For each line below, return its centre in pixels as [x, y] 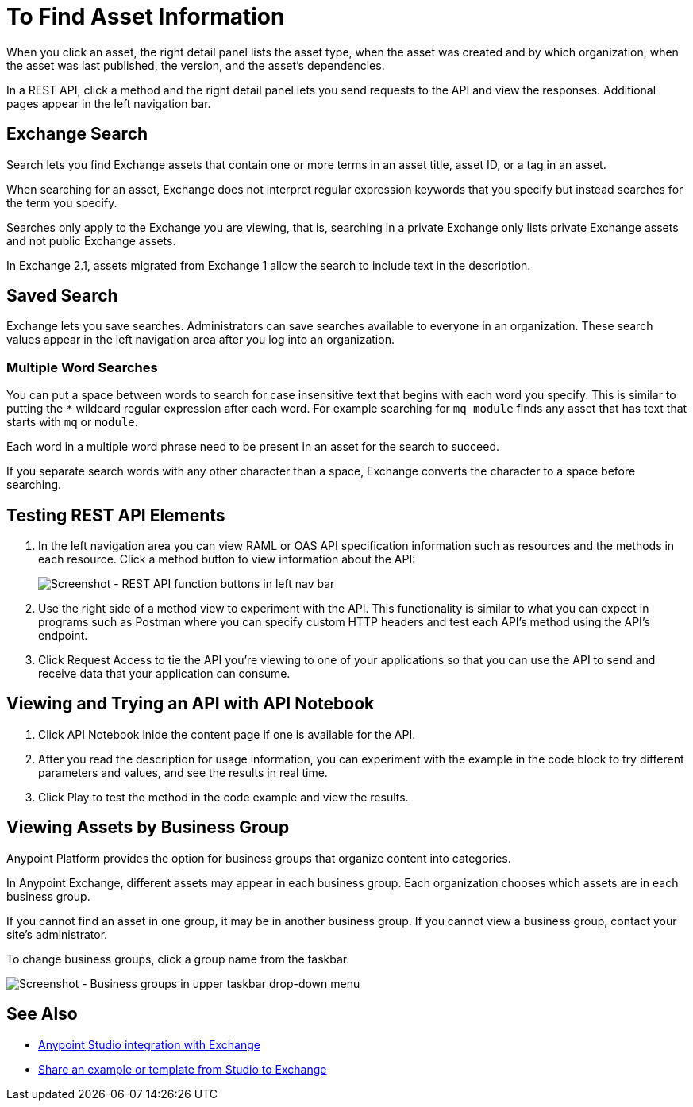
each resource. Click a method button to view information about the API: [227, 559]
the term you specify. [62, 202]
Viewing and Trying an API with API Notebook [191, 704]
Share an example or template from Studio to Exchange [183, 1069]
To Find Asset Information [146, 17]
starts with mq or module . [72, 422]
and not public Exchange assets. [91, 240]
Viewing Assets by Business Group [148, 828]
